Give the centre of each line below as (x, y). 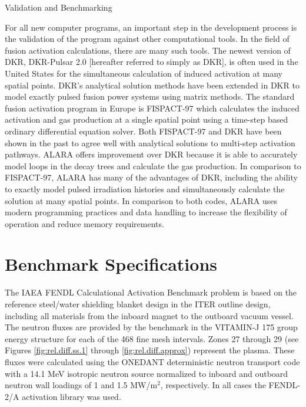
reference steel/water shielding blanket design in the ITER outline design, (138, 304)
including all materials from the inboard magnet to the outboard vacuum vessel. (149, 315)
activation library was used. (71, 396)
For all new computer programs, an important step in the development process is (151, 27)
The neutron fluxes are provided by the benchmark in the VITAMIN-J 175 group (151, 327)
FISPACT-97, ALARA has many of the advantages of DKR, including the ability (151, 177)
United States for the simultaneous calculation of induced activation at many (144, 73)
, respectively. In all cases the (213, 385)
